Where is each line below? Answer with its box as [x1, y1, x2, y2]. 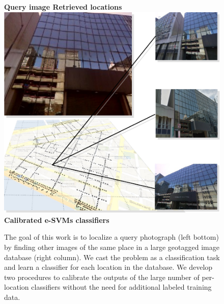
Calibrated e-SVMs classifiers [4, 214, 109, 225]
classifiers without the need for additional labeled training [31, 282, 212, 292]
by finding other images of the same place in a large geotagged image [4, 242, 219, 252]
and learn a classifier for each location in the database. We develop [4, 262, 213, 272]
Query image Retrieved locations [4, 2, 122, 12]
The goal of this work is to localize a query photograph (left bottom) [4, 232, 219, 242]
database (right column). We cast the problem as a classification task [4, 251, 220, 262]
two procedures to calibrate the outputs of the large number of [4, 271, 200, 282]
